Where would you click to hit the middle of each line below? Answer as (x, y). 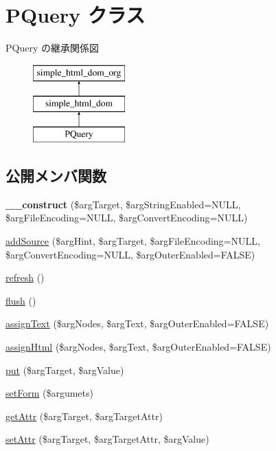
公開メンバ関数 (56, 176)
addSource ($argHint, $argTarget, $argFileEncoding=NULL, (133, 241)
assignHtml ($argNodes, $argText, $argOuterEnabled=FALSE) (138, 347)
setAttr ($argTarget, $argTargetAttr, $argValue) (107, 439)
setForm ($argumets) (49, 393)
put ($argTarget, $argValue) (65, 370)
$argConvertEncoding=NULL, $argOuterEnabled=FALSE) (130, 254)
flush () (21, 300)
